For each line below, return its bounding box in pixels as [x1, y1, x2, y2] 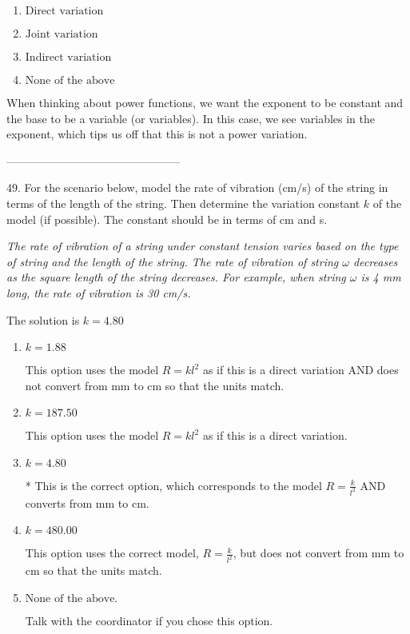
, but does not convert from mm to [233, 544, 404, 561]
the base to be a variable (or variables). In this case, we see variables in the [6, 110, 375, 126]
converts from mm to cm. [25, 494, 149, 511]
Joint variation [25, 29, 98, 40]
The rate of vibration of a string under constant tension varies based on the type [6, 237, 399, 254]
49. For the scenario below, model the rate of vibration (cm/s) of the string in [6, 179, 388, 196]
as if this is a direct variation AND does [202, 361, 399, 378]
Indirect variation [25, 52, 112, 63]
